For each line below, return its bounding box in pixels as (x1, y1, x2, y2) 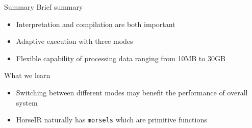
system (16, 97, 38, 108)
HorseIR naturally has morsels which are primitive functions (16, 114, 207, 125)
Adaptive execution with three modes (16, 36, 133, 46)
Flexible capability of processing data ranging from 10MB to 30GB (16, 53, 225, 63)
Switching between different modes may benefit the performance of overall (16, 87, 248, 97)
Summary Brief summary (4, 2, 83, 12)
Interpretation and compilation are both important (16, 18, 175, 29)
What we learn (4, 70, 51, 81)
